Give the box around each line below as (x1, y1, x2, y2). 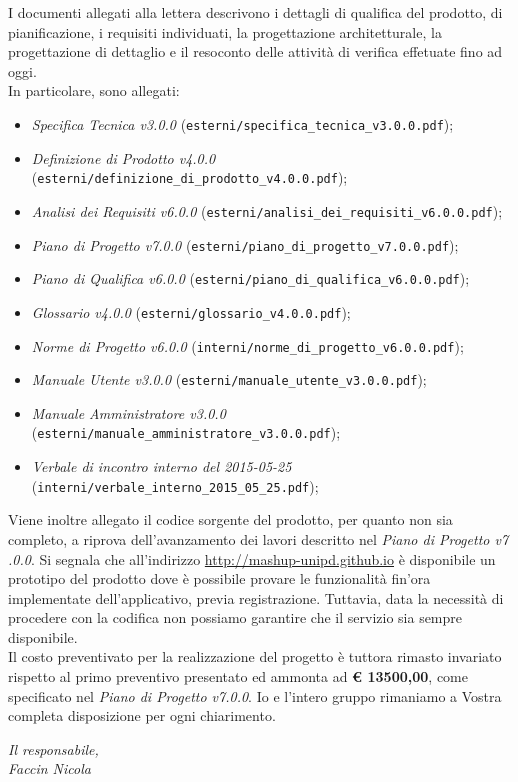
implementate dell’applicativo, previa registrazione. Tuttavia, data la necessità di (8, 587, 504, 608)
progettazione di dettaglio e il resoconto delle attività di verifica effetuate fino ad (8, 41, 503, 62)
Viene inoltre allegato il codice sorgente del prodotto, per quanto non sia (8, 509, 453, 530)
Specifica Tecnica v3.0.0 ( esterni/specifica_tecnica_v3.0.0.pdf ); (31, 113, 454, 134)
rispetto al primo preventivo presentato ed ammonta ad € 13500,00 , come (8, 666, 468, 687)
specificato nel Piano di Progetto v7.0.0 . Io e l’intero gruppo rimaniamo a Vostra (8, 685, 502, 706)
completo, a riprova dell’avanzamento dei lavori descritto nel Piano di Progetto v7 (8, 528, 509, 549)
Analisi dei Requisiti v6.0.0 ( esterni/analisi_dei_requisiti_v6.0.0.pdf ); (31, 200, 503, 221)
